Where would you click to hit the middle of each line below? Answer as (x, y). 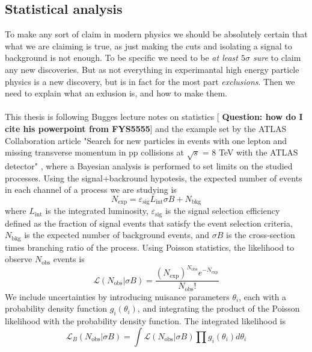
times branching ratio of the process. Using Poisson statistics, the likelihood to (150, 247)
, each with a (263, 296)
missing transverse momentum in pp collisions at (95, 152)
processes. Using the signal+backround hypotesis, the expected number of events (154, 178)
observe (19, 259)
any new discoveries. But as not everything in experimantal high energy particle (152, 69)
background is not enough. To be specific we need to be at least (121, 58)
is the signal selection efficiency (222, 211)
